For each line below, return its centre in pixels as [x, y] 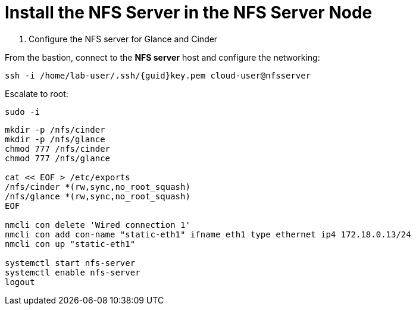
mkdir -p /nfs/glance [55, 139]
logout [20, 282]
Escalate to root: [37, 93]
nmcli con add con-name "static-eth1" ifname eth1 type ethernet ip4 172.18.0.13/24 [208, 234]
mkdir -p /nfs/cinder [55, 129]
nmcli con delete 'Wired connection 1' [98, 225]
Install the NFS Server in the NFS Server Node [189, 12]
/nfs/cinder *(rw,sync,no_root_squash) [98, 187]
